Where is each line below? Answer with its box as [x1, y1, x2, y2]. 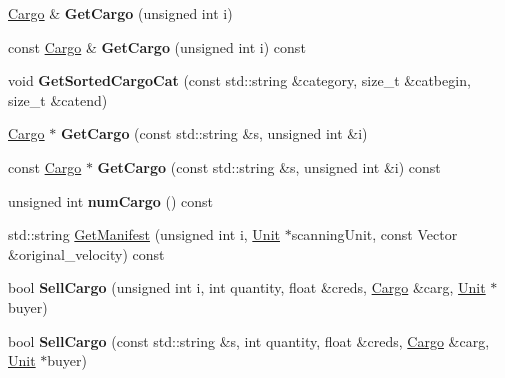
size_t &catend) [8, 89, 108, 110]
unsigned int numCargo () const [8, 190, 214, 211]
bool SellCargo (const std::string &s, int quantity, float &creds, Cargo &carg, [8, 330, 490, 351]
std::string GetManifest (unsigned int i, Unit [8, 224, 280, 245]
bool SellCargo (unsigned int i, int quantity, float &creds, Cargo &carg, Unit [8, 277, 486, 298]
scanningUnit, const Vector [291, 224, 458, 245]
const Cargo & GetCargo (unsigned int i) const [8, 36, 306, 57]
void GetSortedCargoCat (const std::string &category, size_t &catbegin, [8, 70, 471, 91]
